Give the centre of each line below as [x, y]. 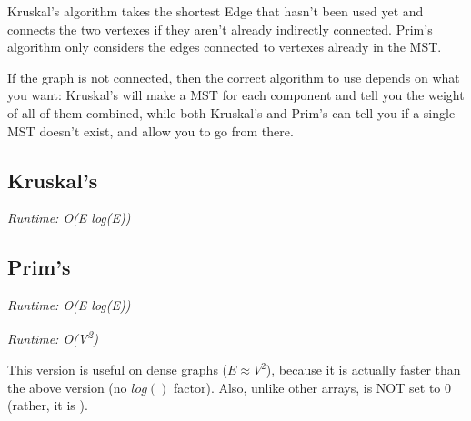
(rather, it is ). [48, 405]
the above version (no [67, 387]
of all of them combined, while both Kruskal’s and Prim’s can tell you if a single [231, 112]
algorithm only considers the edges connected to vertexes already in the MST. [225, 47]
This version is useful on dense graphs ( [118, 369]
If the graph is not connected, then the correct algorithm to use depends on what [234, 77]
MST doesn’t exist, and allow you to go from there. [150, 130]
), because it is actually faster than [363, 369]
